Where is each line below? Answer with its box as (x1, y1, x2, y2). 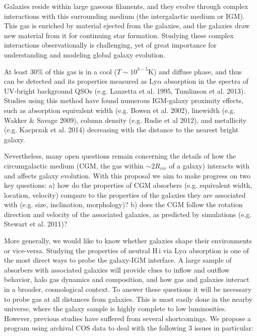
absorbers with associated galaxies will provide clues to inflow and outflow (4, 264, 230, 275)
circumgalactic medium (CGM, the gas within (4, 160, 144, 170)
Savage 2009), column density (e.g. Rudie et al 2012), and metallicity (37, 114, 247, 125)
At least (4, 66, 28, 76)
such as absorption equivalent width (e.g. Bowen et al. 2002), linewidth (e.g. (4, 105, 235, 115)
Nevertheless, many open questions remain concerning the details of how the (4, 151, 236, 161)
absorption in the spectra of (164, 76, 249, 86)
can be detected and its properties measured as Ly (4, 76, 157, 86)
